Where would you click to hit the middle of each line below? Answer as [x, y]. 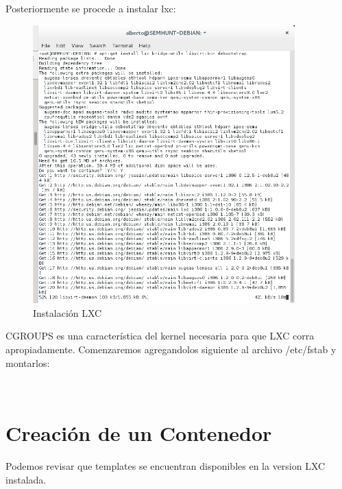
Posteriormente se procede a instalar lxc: [91, 8]
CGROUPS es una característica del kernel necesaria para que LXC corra [160, 336]
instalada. [26, 479]
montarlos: [28, 362]
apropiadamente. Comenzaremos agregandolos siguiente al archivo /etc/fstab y [171, 349]
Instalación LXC [68, 312]
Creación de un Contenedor [139, 433]
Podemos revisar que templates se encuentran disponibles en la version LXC [166, 465]
